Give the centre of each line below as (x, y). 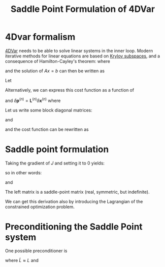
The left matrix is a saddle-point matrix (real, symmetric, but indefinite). (77, 192)
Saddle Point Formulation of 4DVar (83, 9)
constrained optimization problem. (40, 207)
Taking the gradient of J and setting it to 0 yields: (55, 163)
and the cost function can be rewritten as (47, 129)
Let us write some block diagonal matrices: (49, 110)
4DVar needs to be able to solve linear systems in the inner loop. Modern (79, 51)
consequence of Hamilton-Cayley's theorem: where (58, 61)
